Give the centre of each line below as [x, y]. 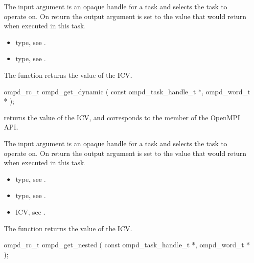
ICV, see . [30, 211]
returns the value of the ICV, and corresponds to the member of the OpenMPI [122, 117]
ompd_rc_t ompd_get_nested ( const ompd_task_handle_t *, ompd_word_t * [127, 245]
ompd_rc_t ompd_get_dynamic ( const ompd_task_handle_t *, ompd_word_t [127, 91]
